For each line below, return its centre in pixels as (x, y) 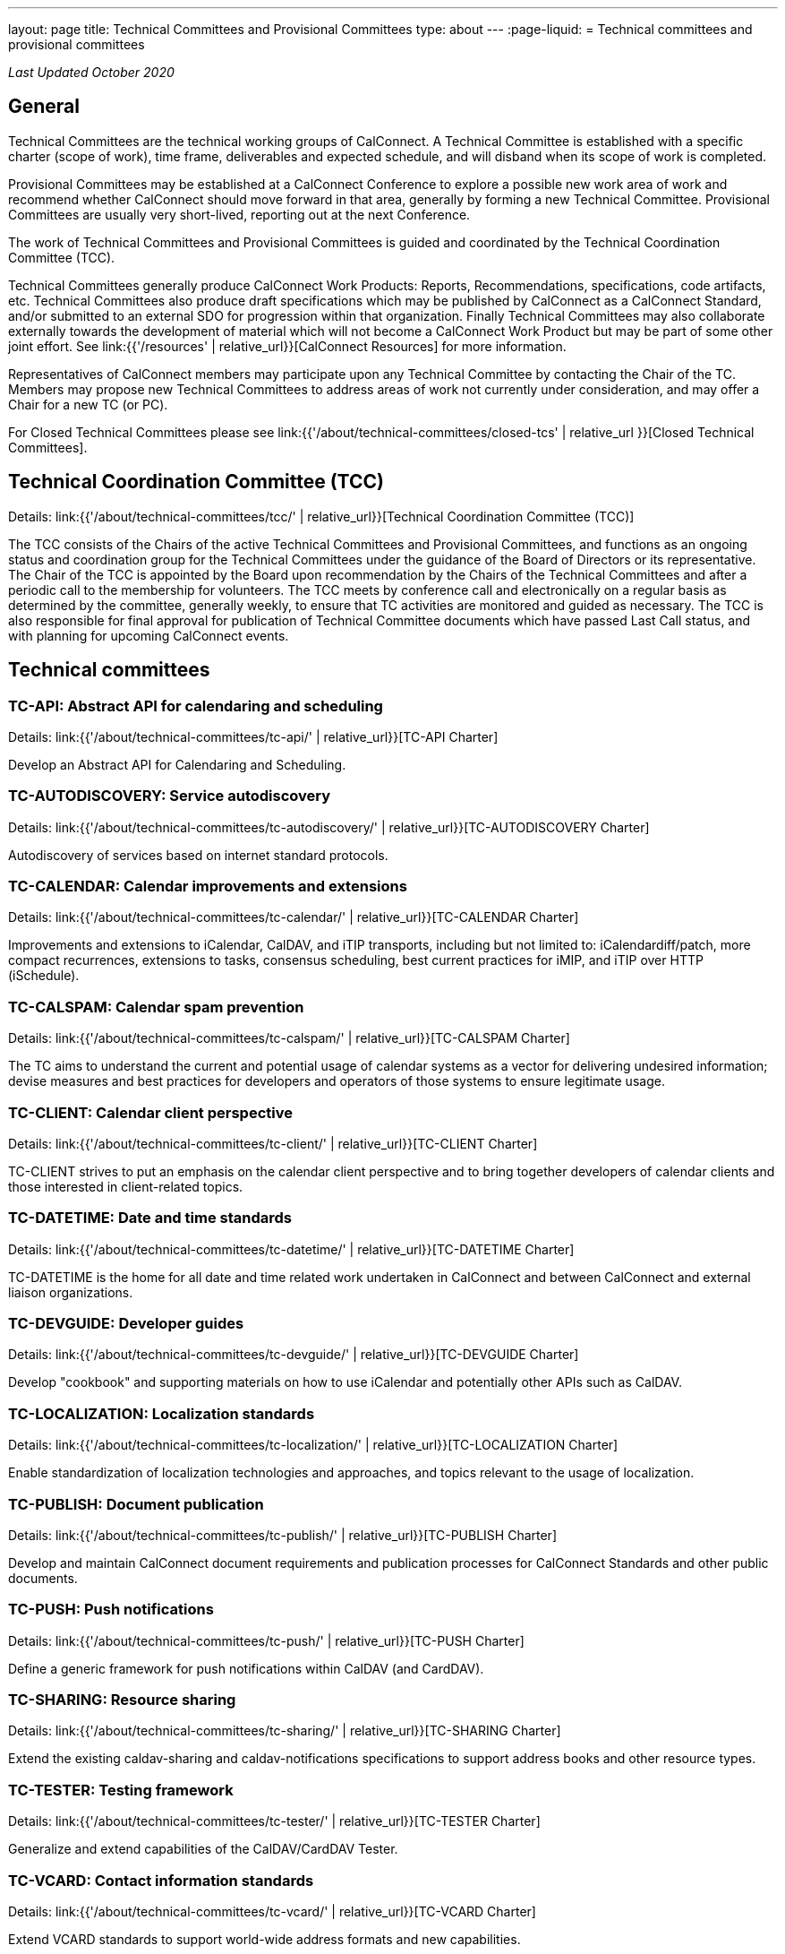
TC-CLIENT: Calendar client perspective (150, 1112)
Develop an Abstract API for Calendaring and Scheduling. (177, 764)
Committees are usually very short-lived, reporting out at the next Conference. (239, 214)
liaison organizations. (71, 1292)
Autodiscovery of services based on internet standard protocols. (198, 855)
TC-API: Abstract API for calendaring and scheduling (196, 706)
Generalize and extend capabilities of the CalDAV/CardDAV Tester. (203, 1849)
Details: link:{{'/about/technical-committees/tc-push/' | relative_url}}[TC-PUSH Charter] (266, 1640)
